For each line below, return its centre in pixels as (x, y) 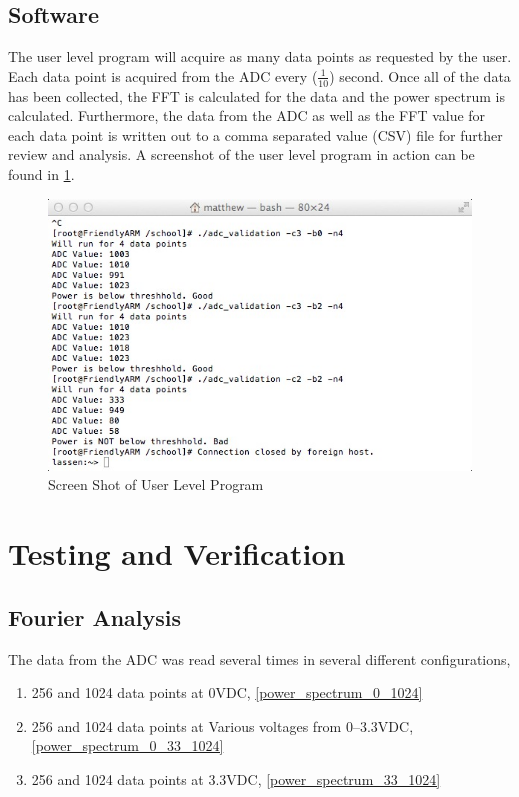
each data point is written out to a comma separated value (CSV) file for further (255, 134)
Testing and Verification (177, 553)
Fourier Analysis (95, 616)
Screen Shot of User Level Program (156, 484)
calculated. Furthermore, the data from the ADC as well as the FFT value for (247, 115)
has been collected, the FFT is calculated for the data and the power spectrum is (256, 95)
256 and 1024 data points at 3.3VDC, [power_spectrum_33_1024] (236, 778)
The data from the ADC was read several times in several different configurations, (259, 658)
